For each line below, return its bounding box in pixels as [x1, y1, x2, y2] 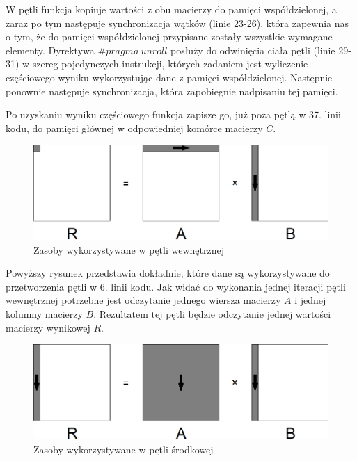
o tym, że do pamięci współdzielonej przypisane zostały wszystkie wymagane [6, 29, 333, 44]
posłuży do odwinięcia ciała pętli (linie [170, 42, 335, 57]
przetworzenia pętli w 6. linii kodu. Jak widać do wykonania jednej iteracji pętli [6, 279, 346, 293]
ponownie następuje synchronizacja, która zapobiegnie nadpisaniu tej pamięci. [6, 83, 338, 98]
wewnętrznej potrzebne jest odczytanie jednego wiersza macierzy [6, 293, 281, 307]
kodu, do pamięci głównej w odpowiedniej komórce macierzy [6, 120, 263, 135]
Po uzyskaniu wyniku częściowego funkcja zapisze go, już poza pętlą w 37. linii [6, 107, 341, 122]
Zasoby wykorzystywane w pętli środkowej [33, 442, 214, 456]
